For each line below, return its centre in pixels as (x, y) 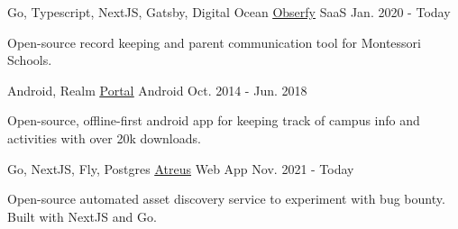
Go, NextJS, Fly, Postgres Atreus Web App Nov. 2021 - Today (181, 168)
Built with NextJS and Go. (82, 216)
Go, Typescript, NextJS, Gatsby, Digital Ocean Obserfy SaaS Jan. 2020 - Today (229, 12)
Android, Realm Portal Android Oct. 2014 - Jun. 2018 (157, 90)
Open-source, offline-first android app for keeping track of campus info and (214, 120)
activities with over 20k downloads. (104, 137)
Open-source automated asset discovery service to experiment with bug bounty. (226, 199)
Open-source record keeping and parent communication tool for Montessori (214, 42)
